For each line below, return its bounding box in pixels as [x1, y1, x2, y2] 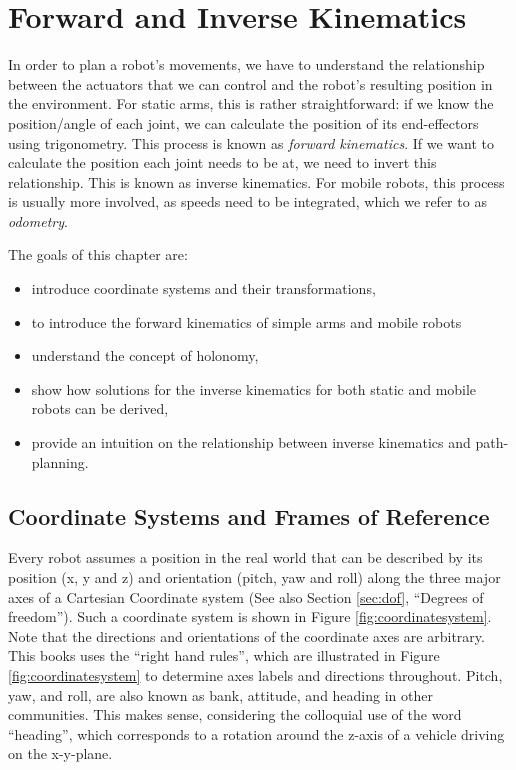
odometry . [8, 210, 68, 231]
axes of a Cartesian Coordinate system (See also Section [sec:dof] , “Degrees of [8, 586, 484, 607]
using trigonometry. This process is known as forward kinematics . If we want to [8, 132, 494, 153]
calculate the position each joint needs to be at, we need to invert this [8, 152, 437, 173]
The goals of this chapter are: [8, 244, 188, 265]
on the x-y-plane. [8, 743, 113, 764]
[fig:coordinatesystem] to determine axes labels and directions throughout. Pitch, [8, 664, 503, 685]
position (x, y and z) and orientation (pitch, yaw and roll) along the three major [8, 567, 501, 588]
